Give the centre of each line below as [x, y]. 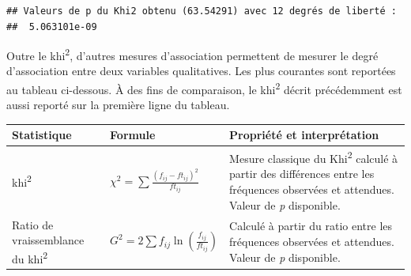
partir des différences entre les [302, 174]
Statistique [42, 135]
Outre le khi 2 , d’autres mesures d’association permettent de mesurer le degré [192, 54]
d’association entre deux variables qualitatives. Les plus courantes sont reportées [201, 71]
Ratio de [33, 224]
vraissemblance [48, 240]
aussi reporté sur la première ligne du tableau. [118, 105]
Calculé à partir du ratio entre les [311, 226]
